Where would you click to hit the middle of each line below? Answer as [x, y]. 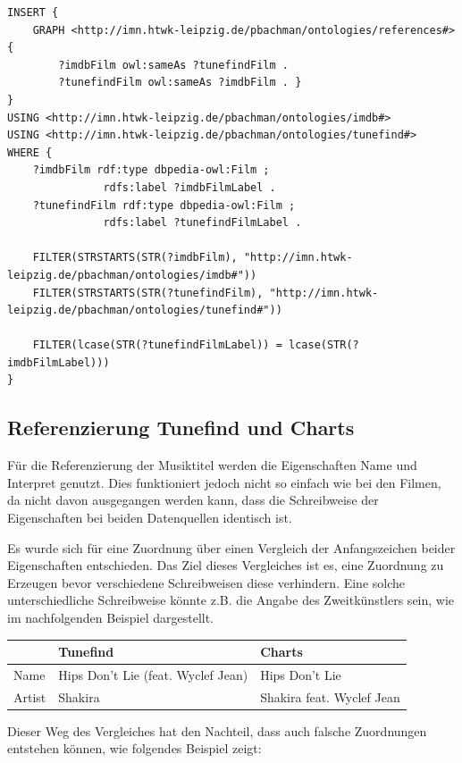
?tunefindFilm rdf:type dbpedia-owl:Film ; [164, 205]
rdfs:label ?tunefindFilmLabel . [202, 223]
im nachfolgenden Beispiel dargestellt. [110, 618]
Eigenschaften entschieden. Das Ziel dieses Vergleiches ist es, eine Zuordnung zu [226, 565]
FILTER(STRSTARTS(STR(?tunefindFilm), [148, 293]
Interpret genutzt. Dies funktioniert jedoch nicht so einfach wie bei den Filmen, [224, 482]
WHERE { [30, 152]
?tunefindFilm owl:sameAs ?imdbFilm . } [180, 83]
